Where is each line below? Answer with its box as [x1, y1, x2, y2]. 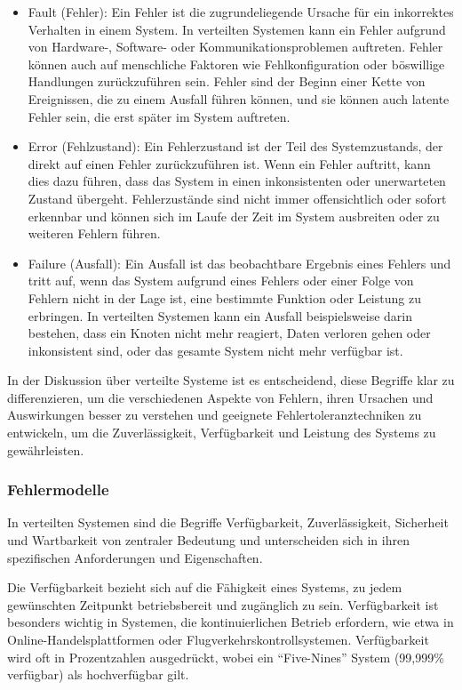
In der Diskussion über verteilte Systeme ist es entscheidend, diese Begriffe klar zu [7, 371, 455, 389]
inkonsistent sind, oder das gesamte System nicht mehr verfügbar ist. [28, 341, 403, 359]
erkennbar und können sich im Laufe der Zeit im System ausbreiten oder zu [28, 206, 440, 225]
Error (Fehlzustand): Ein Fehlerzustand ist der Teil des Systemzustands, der [28, 137, 443, 156]
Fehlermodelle [7, 478, 109, 501]
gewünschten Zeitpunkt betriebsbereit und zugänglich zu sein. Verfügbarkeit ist [7, 595, 439, 614]
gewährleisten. [7, 440, 84, 459]
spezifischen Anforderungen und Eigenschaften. [7, 548, 263, 566]
